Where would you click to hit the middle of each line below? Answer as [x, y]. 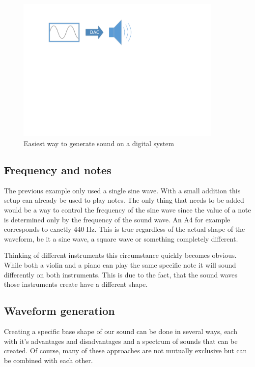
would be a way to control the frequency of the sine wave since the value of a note [127, 210]
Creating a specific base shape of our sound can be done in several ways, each [121, 331]
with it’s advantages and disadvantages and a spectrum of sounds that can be [121, 341]
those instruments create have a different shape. [76, 284]
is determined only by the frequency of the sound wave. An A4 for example [117, 219]
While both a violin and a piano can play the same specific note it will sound [120, 264]
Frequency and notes [58, 170]
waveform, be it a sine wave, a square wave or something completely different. [121, 238]
